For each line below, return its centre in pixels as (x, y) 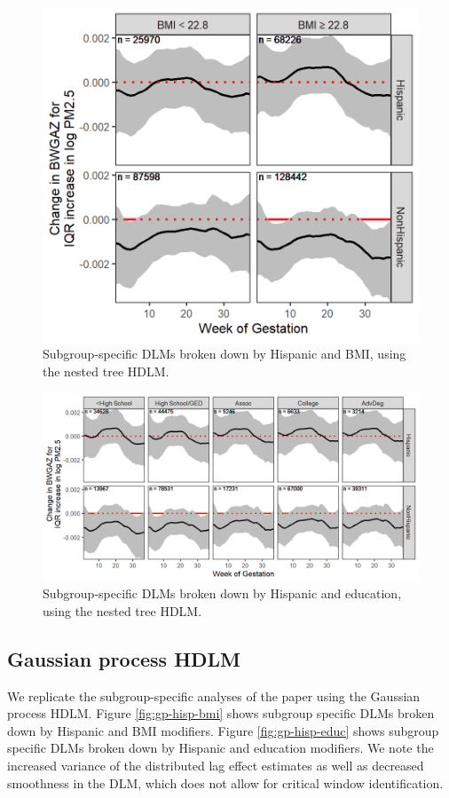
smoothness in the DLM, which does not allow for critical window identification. (225, 782)
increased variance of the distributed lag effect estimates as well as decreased (216, 766)
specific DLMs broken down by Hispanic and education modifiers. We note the (221, 748)
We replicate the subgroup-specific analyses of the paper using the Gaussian (214, 695)
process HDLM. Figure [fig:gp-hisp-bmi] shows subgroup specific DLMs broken (221, 713)
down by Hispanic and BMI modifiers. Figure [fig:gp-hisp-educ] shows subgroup (223, 730)
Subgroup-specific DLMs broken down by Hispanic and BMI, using (224, 354)
